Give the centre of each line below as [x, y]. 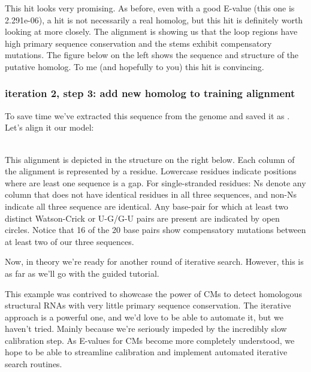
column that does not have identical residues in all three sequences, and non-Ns [151, 194]
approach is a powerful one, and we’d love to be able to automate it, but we [144, 317]
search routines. [34, 364]
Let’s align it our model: [49, 127]
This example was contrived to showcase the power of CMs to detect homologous [153, 293]
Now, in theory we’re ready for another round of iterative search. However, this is [154, 261]
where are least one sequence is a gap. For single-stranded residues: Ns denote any [155, 182]
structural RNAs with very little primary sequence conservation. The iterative [148, 305]
